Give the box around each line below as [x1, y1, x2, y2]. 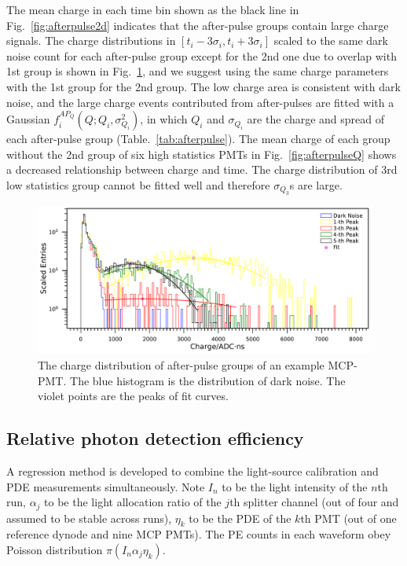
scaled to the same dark [273, 32, 388, 49]
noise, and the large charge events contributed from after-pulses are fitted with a [6, 94, 394, 110]
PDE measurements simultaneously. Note [6, 478, 205, 494]
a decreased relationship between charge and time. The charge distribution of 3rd [6, 161, 398, 178]
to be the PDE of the [189, 509, 291, 526]
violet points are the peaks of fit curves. [38, 388, 229, 404]
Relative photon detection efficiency [6, 426, 304, 450]
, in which [140, 111, 188, 127]
